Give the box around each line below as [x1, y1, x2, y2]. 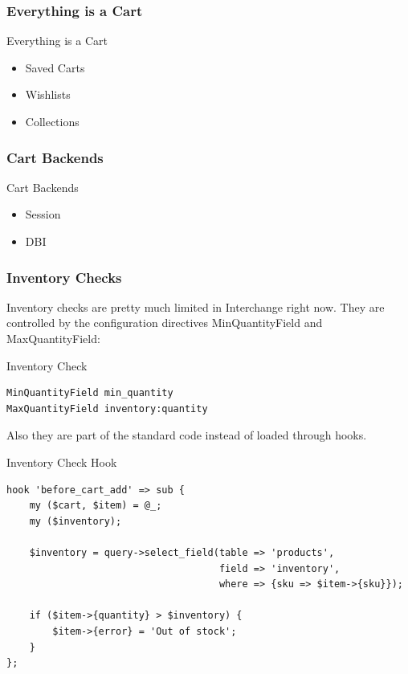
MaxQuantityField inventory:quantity [6, 402, 208, 415]
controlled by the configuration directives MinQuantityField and [6, 314, 323, 331]
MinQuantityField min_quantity [6, 387, 173, 399]
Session [25, 206, 61, 223]
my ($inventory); [29, 515, 122, 527]
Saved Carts [25, 59, 85, 76]
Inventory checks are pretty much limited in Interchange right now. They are [6, 298, 385, 315]
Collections [25, 113, 80, 129]
